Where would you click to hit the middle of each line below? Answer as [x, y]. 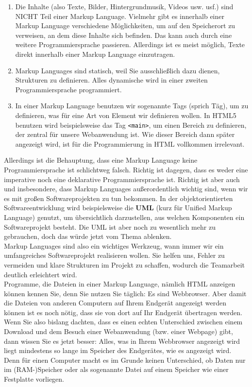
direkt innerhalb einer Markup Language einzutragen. [95, 54]
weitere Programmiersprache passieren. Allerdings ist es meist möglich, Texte [130, 44]
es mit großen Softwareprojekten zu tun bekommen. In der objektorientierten [118, 198]
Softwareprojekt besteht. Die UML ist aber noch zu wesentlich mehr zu [110, 227]
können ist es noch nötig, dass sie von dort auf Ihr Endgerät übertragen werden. [123, 312]
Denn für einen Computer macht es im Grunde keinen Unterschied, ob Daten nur [125, 360]
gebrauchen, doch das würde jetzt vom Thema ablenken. [88, 236]
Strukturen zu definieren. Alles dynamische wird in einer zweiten [111, 80]
